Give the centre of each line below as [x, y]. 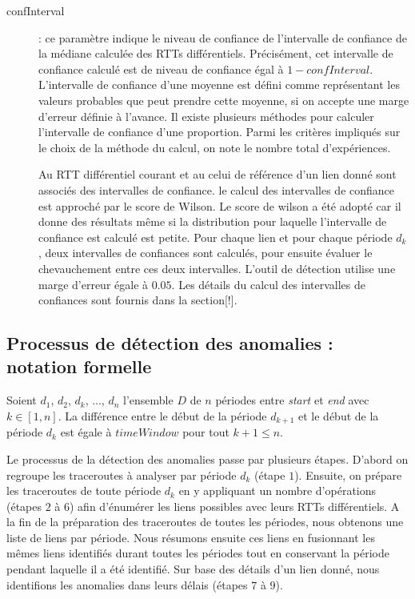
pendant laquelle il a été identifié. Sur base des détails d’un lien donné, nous [193, 569]
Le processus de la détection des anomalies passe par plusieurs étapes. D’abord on [207, 458]
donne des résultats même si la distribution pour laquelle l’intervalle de [213, 221]
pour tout [206, 432]
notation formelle [79, 366]
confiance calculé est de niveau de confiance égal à [161, 68]
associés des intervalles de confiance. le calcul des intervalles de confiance [217, 189]
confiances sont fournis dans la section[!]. [138, 300]
